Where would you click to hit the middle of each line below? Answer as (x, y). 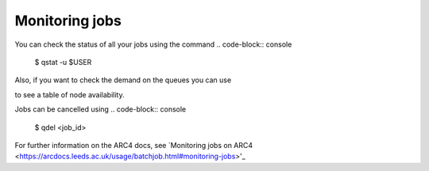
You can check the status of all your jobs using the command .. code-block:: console (153, 44)
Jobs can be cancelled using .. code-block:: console (100, 109)
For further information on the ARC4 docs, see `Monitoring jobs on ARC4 (134, 145)
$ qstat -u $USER (63, 62)
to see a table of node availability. (70, 94)
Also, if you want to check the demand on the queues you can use (123, 80)
